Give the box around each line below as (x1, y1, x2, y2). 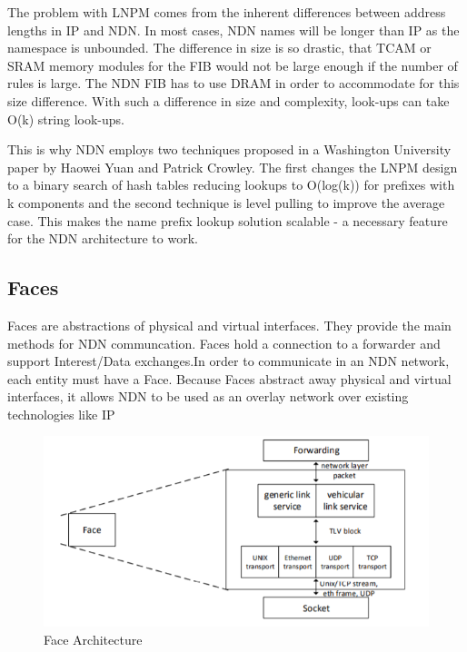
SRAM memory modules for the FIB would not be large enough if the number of (7, 55, 458, 74)
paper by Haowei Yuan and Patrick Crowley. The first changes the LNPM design (7, 157, 458, 176)
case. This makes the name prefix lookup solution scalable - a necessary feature (7, 211, 448, 230)
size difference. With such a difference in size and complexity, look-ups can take (7, 91, 450, 110)
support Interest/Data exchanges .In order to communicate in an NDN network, (7, 351, 450, 370)
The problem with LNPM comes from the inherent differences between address (7, 3, 446, 21)
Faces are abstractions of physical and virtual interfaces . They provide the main (7, 315, 452, 334)
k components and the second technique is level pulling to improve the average (7, 193, 445, 212)
